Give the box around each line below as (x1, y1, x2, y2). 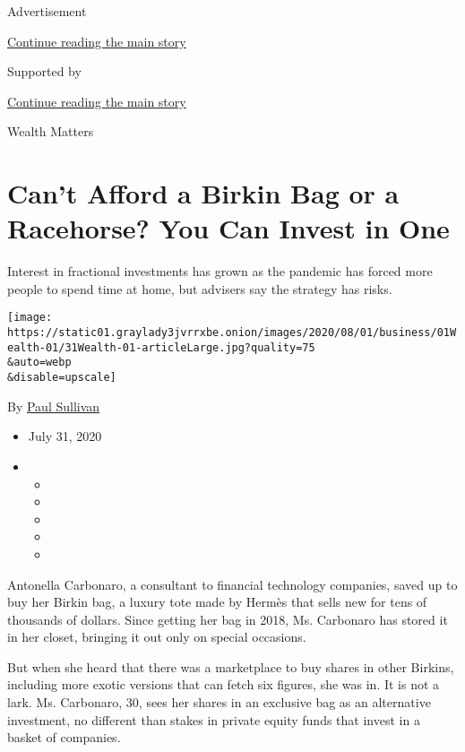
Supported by (7, 62, 82, 81)
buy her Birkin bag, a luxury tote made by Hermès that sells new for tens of (7, 592, 427, 611)
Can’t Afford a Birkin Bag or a (7, 175, 400, 212)
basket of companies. (7, 728, 121, 747)
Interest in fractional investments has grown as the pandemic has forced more (7, 262, 433, 281)
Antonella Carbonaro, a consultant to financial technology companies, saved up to (7, 575, 458, 593)
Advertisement (7, 2, 87, 20)
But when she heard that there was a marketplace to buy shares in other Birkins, (7, 657, 454, 676)
